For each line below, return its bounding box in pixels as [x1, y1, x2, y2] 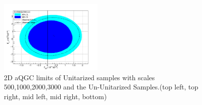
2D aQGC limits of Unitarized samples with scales [4, 72, 155, 82]
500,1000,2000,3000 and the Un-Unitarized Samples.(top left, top [4, 82, 199, 92]
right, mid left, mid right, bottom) [4, 91, 107, 102]
